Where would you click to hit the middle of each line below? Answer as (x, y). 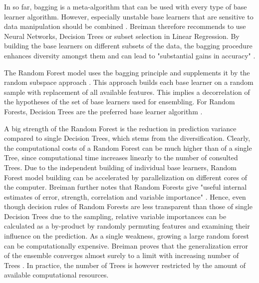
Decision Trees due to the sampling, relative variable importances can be (115, 216)
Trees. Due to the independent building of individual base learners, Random (120, 167)
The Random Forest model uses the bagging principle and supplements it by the (127, 72)
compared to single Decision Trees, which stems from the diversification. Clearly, (127, 138)
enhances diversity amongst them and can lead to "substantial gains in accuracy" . (130, 55)
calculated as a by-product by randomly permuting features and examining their (127, 226)
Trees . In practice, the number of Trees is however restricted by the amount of (125, 265)
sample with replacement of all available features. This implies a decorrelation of (127, 92)
